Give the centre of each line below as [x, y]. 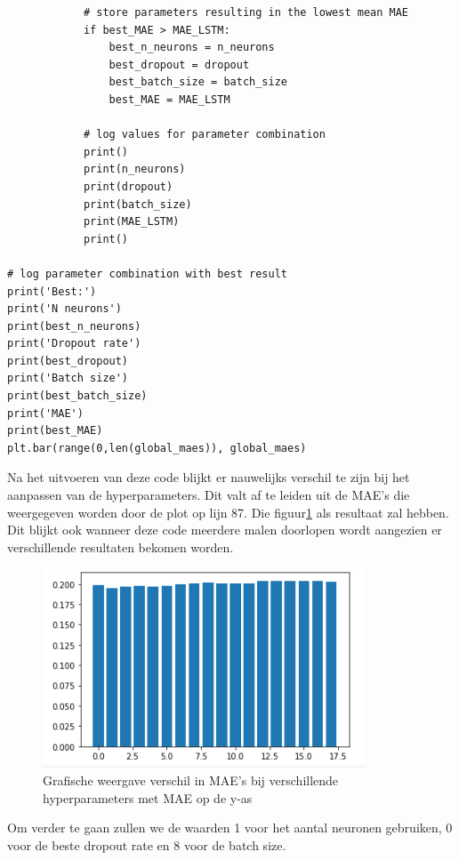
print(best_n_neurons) [74, 326]
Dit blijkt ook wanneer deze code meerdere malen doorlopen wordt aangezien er [225, 530]
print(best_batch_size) [77, 396]
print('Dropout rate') [74, 344]
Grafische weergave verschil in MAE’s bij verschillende [191, 780]
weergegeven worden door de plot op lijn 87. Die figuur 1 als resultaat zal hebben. [228, 512]
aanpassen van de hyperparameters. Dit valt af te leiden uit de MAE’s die [209, 495]
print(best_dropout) [68, 361]
